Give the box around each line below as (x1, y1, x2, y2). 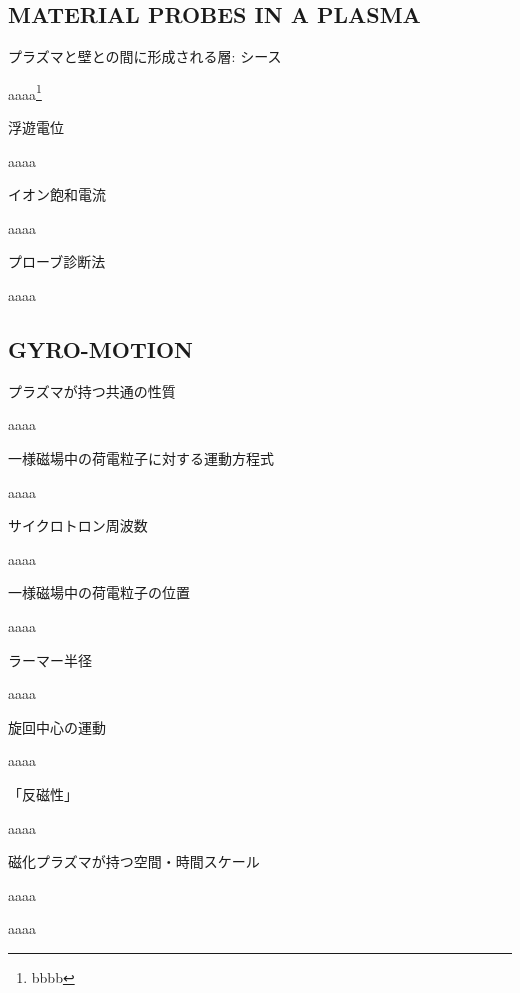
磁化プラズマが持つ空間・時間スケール (8, 851, 260, 872)
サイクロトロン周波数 (8, 515, 148, 536)
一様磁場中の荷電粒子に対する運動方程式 (8, 448, 274, 468)
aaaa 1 (8, 80, 42, 104)
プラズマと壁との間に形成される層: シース (8, 46, 282, 67)
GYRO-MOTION (8, 334, 193, 364)
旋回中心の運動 (8, 716, 106, 737)
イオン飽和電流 (8, 184, 106, 205)
